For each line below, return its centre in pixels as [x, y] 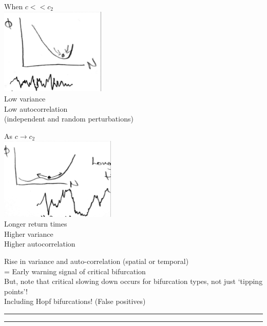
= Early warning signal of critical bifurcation [75, 271]
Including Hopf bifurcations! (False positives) [75, 301]
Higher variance [29, 233]
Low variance [25, 98]
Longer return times [36, 224]
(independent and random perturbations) [69, 119]
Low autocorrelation [36, 108]
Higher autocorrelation [40, 244]
